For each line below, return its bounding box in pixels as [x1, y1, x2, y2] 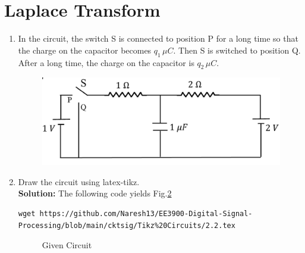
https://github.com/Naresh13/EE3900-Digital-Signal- [39, 210, 253, 218]
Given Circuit [42, 239, 92, 251]
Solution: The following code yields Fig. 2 [18, 187, 172, 199]
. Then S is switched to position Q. [173, 43, 301, 56]
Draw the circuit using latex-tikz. [18, 175, 140, 188]
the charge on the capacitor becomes [18, 43, 152, 56]
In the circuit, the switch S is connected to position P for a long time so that [18, 32, 298, 45]
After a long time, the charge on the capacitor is [18, 56, 194, 68]
